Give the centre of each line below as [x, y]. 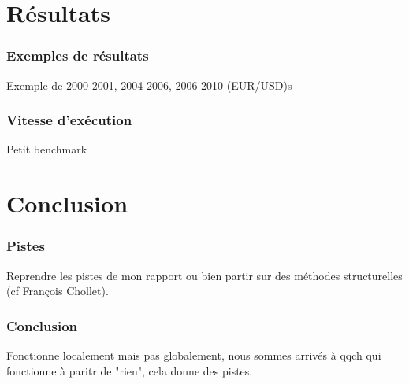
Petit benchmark [47, 149]
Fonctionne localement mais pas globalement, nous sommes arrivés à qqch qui [194, 355]
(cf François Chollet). [58, 291]
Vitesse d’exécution [69, 120]
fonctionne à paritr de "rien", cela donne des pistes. [130, 370]
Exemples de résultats [78, 55]
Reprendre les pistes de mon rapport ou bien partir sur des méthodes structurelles [204, 275]
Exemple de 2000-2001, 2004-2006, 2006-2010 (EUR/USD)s [149, 85]
